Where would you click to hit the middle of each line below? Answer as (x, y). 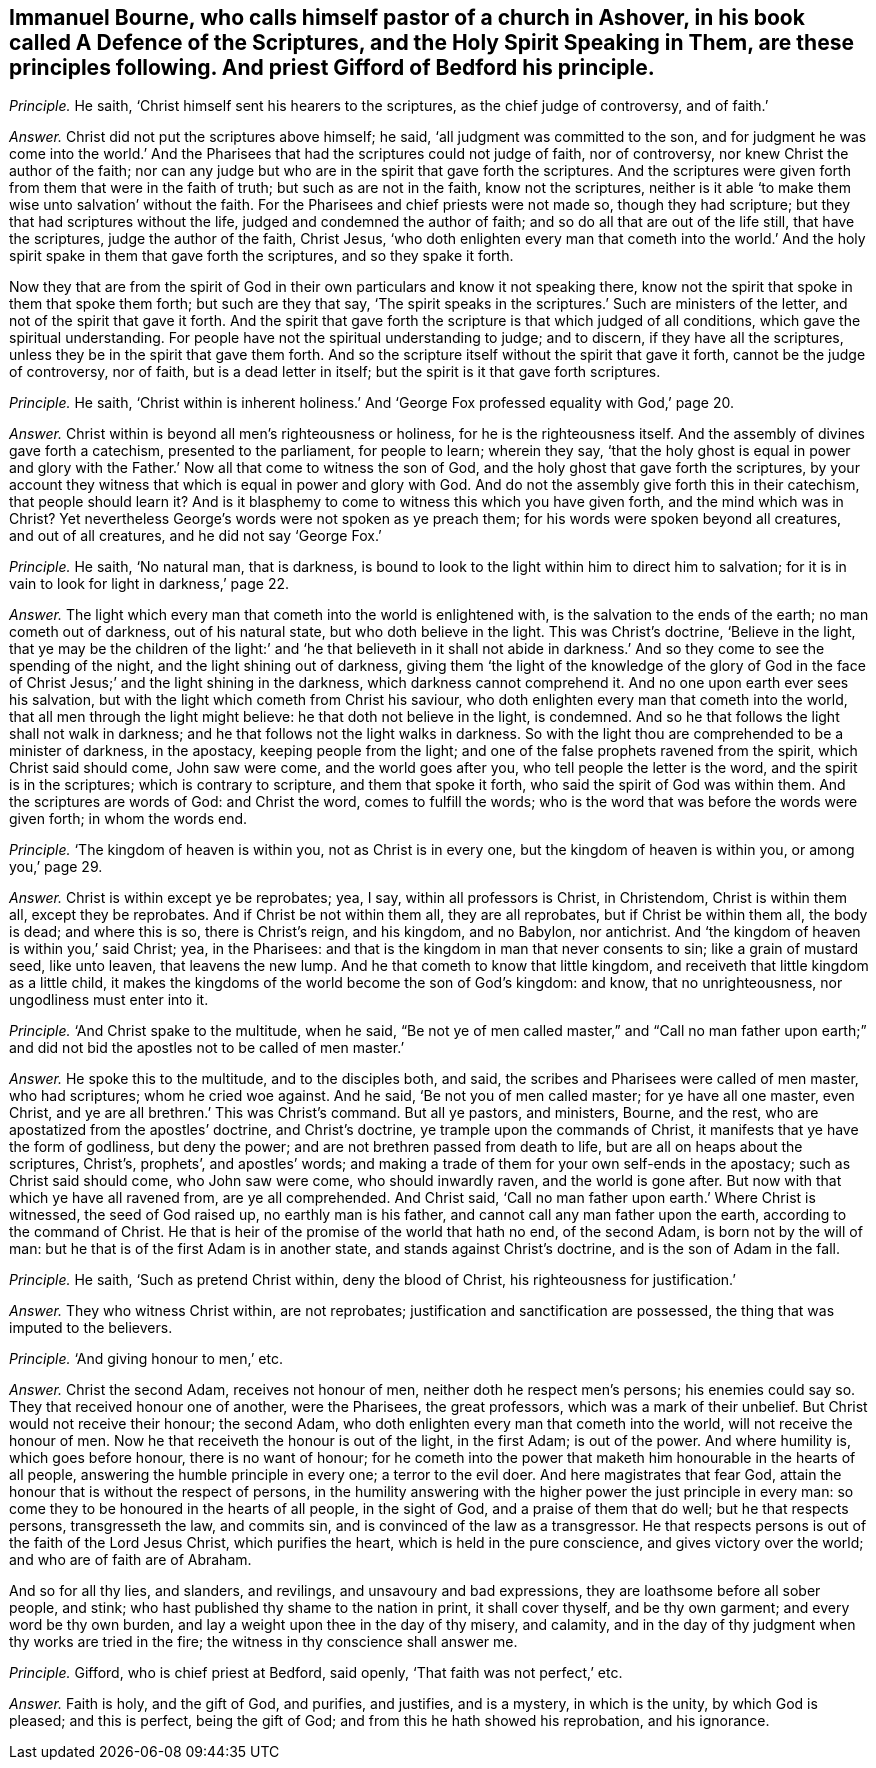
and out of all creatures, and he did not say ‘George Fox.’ (195, 536)
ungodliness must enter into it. (109, 1000)
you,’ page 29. (56, 867)
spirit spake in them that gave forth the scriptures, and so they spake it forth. (261, 256)
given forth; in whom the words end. (128, 819)
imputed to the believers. (91, 1328)
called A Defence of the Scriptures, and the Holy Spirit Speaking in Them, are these (431, 42)
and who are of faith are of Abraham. (130, 1560)
